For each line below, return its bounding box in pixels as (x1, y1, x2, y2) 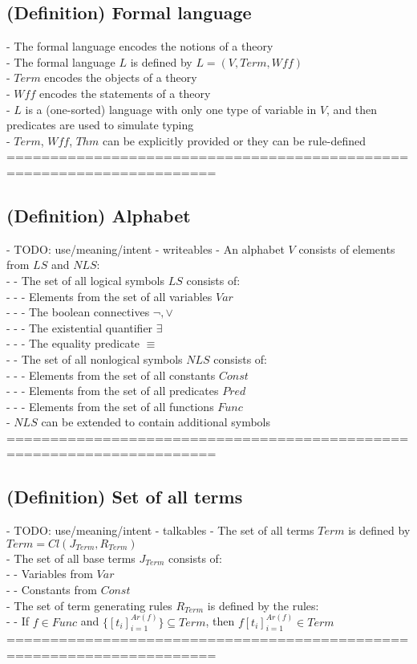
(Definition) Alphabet (6, 202, 191, 227)
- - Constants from (6, 581, 97, 598)
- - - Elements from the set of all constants (6, 366, 216, 383)
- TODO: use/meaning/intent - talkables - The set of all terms (6, 522, 314, 539)
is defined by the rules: (207, 597, 319, 613)
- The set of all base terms (6, 549, 136, 566)
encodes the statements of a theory (38, 84, 211, 101)
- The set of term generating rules (6, 597, 172, 613)
